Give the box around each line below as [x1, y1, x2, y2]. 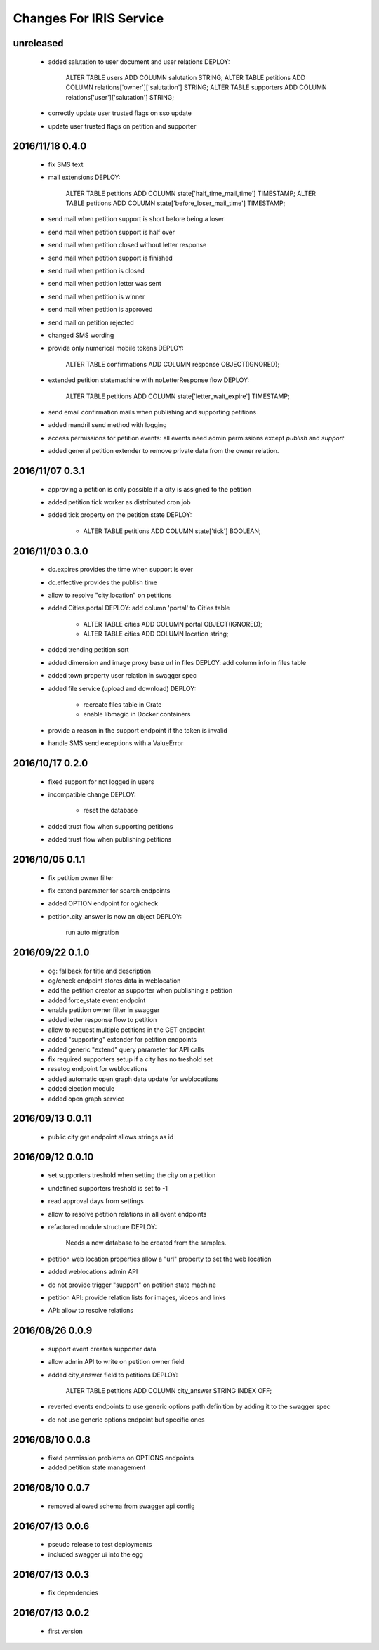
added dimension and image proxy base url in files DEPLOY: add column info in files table [48, 658, 307, 667]
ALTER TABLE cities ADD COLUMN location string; [83, 629, 229, 639]
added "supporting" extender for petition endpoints [48, 1035, 197, 1044]
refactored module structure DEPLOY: [48, 1222, 157, 1231]
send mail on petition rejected [48, 318, 134, 327]
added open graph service [48, 1094, 125, 1103]
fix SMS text [48, 160, 84, 169]
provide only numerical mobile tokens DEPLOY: [48, 344, 184, 353]
